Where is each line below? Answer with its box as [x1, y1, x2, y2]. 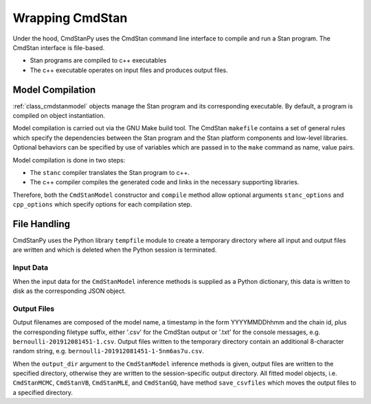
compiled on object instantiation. [12, 112, 106, 120]
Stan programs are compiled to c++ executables [30, 56, 167, 64]
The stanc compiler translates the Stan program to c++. [30, 168, 190, 176]
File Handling [12, 218, 71, 230]
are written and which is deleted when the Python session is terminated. [12, 246, 217, 254]
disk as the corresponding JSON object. [12, 287, 126, 295]
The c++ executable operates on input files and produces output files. [30, 66, 228, 74]
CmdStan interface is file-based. [12, 43, 105, 51]
